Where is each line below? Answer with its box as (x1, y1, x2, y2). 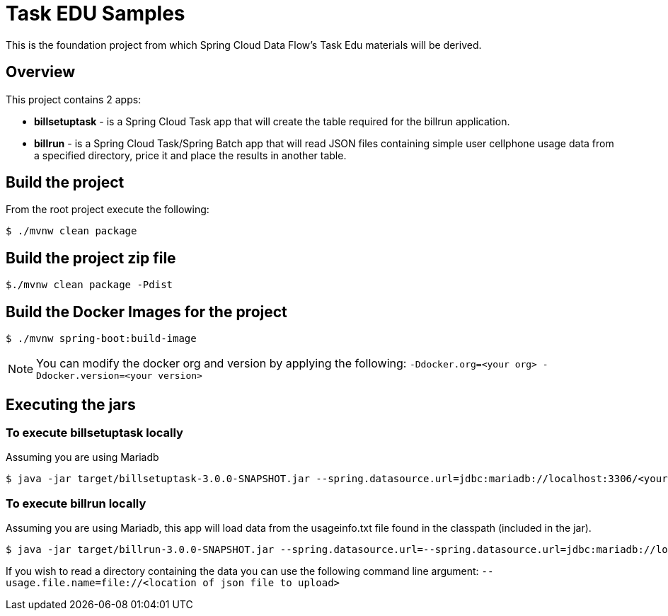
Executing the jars (6, 395, 136, 413)
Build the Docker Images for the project (6, 302, 287, 321)
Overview (6, 63, 76, 81)
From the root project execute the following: (6, 203, 209, 216)
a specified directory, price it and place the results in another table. (34, 149, 347, 161)
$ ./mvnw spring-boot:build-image (6, 333, 197, 345)
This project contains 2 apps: (6, 93, 142, 105)
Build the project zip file (6, 249, 176, 267)
